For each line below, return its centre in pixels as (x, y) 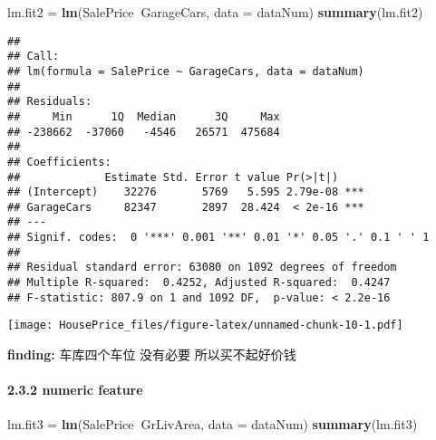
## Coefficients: (59, 162)
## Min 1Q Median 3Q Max (144, 116)
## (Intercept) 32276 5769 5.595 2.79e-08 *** (186, 192)
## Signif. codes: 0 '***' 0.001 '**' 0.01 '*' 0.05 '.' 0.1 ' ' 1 (218, 238)
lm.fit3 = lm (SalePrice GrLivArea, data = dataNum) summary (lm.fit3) (213, 424)
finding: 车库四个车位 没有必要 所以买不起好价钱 (152, 354)
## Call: (34, 57)
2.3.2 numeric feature (75, 390)
